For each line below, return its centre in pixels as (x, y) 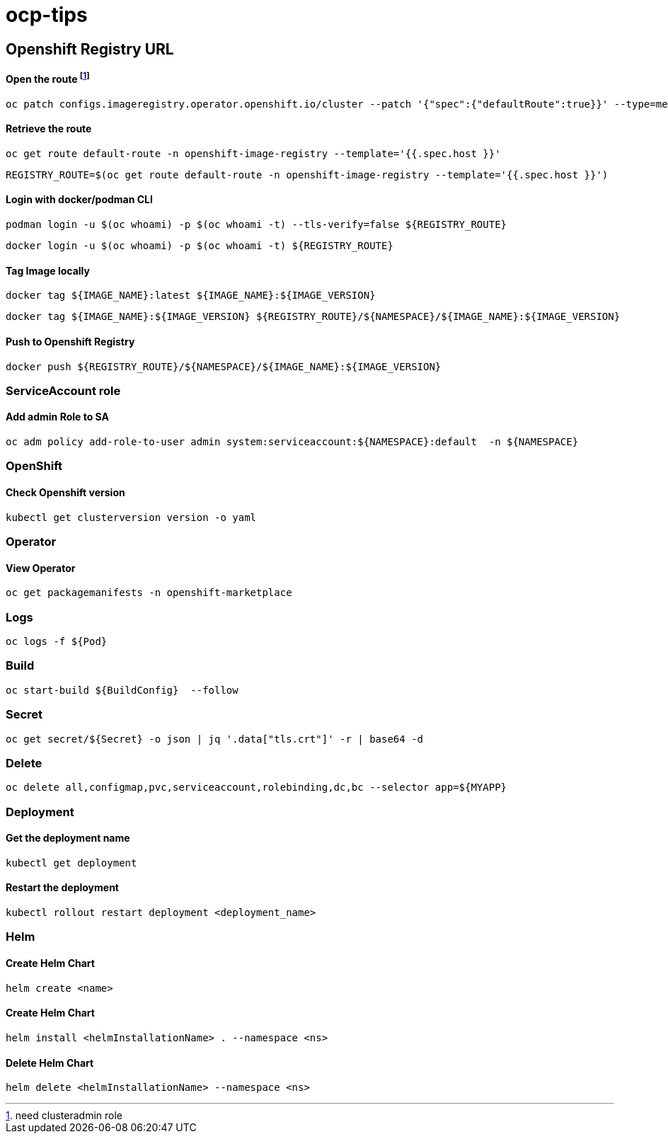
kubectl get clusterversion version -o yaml (131, 517)
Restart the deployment (62, 888)
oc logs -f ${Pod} (57, 642)
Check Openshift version (65, 493)
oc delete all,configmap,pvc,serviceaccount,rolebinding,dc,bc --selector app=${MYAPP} (257, 788)
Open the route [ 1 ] (48, 78)
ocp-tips (47, 15)
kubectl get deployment (71, 863)
